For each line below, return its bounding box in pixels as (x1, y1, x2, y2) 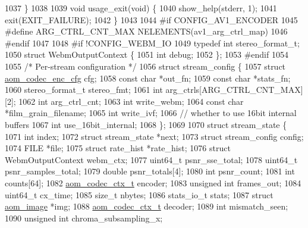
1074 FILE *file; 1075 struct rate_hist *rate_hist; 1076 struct (5, 142, 231, 154)
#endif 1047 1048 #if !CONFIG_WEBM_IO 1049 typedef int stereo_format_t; (5, 36, 300, 49)
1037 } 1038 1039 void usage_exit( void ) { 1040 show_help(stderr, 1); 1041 (5, 2, 277, 14)
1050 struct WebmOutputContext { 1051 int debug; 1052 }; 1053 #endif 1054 (5, 48, 288, 61)
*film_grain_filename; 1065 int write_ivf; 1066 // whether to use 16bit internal (5, 107, 297, 119)
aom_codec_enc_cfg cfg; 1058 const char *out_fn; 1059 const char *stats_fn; (5, 71, 291, 84)
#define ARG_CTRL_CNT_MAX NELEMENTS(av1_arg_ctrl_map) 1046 (5, 25, 288, 38)
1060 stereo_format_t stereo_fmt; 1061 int (5, 83, 163, 96)
